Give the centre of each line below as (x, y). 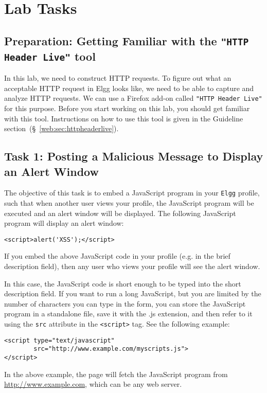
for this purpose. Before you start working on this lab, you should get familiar (127, 108)
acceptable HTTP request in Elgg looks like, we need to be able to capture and (129, 88)
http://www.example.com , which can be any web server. (93, 384)
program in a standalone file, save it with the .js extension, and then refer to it (128, 314)
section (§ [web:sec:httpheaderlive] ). (61, 128)
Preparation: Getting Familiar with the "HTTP (127, 40)
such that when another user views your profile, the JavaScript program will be (129, 203)
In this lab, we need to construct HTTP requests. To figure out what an (118, 78)
